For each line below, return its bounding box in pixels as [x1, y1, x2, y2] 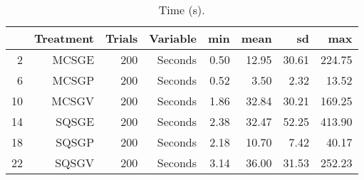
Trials [105, 30, 138, 46]
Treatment [34, 30, 95, 46]
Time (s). [158, 1, 205, 18]
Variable [149, 30, 197, 46]
